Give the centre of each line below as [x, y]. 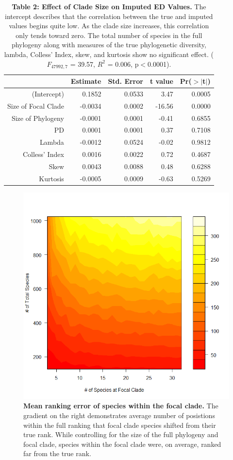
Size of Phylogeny [38, 118]
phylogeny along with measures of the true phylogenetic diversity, [109, 45]
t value [161, 81]
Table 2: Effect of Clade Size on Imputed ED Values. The [109, 6]
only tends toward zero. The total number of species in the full [109, 35]
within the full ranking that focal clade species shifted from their [120, 425]
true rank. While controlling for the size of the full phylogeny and [121, 434]
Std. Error [125, 81]
